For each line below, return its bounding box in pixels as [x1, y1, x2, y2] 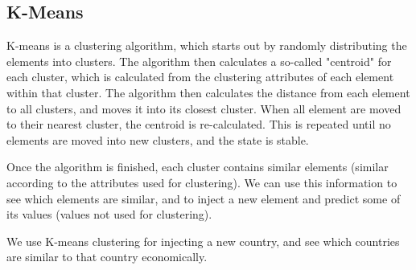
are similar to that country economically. [6, 248, 208, 265]
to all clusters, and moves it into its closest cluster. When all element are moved [6, 100, 402, 117]
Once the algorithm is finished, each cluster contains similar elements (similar [6, 158, 389, 175]
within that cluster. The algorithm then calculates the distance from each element [6, 84, 410, 100]
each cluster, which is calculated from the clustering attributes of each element [6, 68, 394, 85]
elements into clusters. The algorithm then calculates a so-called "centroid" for [6, 52, 392, 69]
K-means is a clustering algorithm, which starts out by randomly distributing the [6, 37, 407, 54]
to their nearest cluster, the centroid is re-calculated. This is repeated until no [6, 116, 391, 133]
